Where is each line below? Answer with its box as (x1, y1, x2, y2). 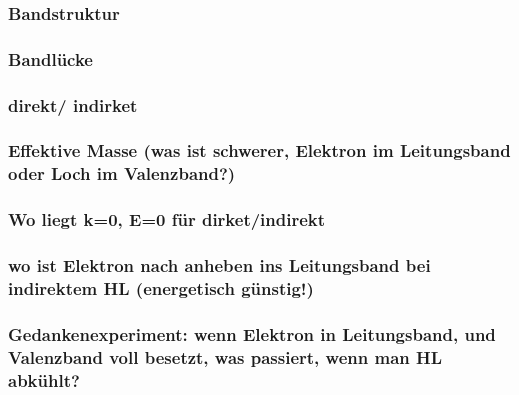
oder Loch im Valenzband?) (8, 161, 236, 186)
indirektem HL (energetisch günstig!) (8, 275, 314, 300)
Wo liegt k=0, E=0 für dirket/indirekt (8, 207, 326, 232)
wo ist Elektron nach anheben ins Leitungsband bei (8, 253, 431, 278)
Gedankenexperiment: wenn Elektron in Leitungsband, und (8, 321, 496, 346)
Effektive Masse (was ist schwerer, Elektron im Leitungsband (8, 138, 511, 163)
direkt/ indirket (8, 92, 138, 117)
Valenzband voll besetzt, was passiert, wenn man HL (8, 344, 443, 369)
